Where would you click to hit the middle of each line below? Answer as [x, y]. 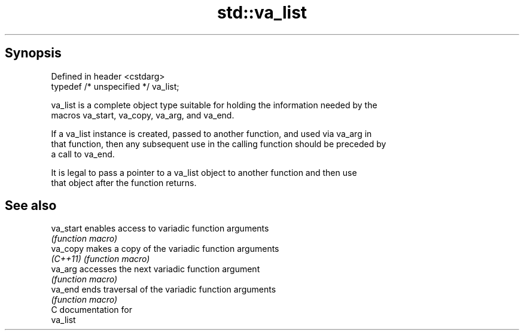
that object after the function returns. [124, 182]
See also [31, 206]
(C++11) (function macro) [100, 259]
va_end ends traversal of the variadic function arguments [164, 290]
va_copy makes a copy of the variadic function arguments [165, 249]
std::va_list [262, 13]
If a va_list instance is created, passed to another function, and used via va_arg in [211, 133]
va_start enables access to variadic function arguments [160, 229]
